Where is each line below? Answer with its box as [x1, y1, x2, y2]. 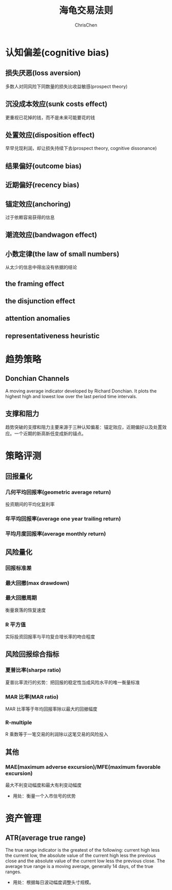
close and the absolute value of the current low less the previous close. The [5, 858, 165, 864]
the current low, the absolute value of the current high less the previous [5, 853, 156, 859]
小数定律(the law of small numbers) [5, 249, 119, 258]
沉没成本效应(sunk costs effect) [5, 100, 107, 108]
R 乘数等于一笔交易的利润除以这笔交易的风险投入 [5, 731, 109, 737]
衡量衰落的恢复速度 [5, 607, 46, 613]
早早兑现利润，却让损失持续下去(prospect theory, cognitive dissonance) [5, 145, 157, 151]
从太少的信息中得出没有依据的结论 [5, 264, 77, 270]
